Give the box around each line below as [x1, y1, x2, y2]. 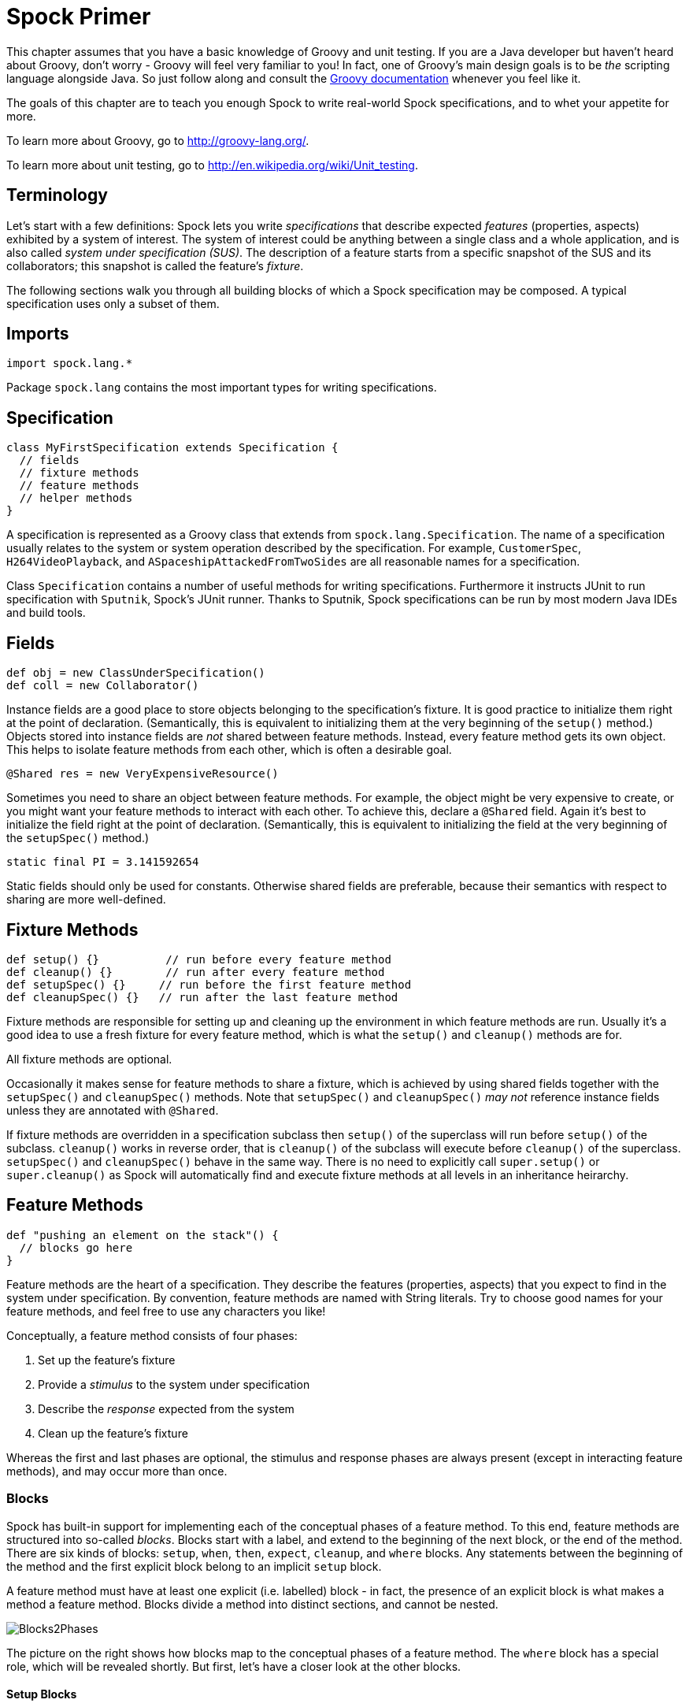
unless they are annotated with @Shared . [6, 1103, 219, 1117]
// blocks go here [19, 1241, 133, 1254]
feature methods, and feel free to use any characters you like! [6, 1304, 326, 1318]
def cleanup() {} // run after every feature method [6, 965, 385, 978]
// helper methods [19, 492, 133, 505]
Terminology [6, 185, 108, 206]
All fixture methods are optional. [6, 1052, 172, 1066]
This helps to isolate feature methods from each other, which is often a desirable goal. [6, 743, 452, 757]
